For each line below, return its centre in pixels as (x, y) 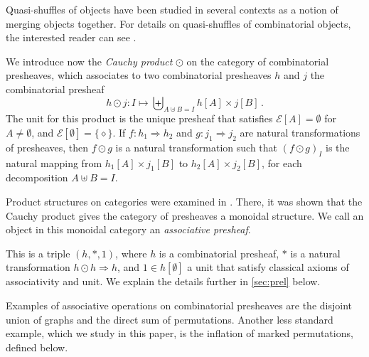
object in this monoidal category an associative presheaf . (128, 229)
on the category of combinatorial (258, 61)
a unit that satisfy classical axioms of (268, 267)
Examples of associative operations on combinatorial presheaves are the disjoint (179, 305)
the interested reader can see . (71, 37)
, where (131, 253)
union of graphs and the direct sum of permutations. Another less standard (170, 319)
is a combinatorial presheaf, (219, 253)
